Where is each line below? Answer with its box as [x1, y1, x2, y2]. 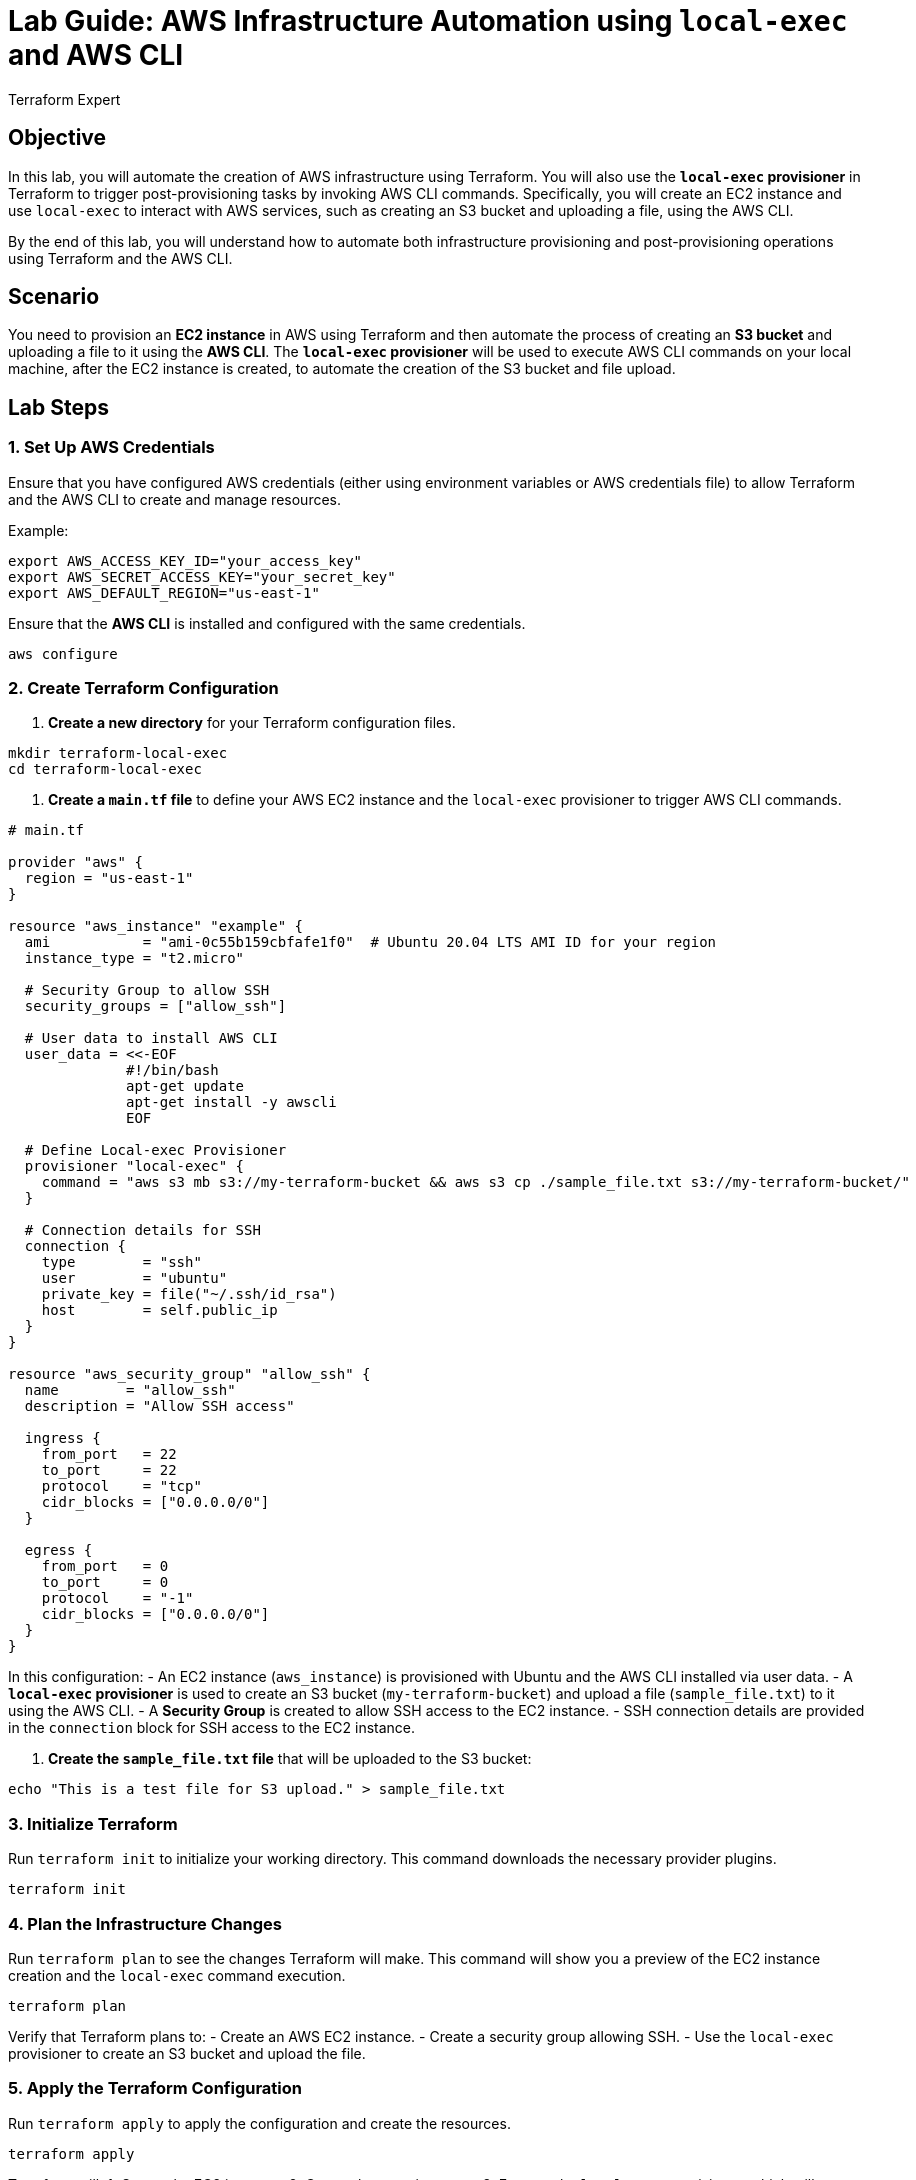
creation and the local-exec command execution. [8, 1966, 346, 1984]
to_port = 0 [41, 1574, 169, 1591]
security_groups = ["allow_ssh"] [24, 998, 287, 1015]
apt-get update [126, 1078, 245, 1095]
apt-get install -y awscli [126, 1094, 337, 1111]
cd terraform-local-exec [8, 761, 202, 778]
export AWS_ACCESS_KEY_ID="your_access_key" [8, 552, 363, 569]
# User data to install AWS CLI [24, 1030, 278, 1047]
